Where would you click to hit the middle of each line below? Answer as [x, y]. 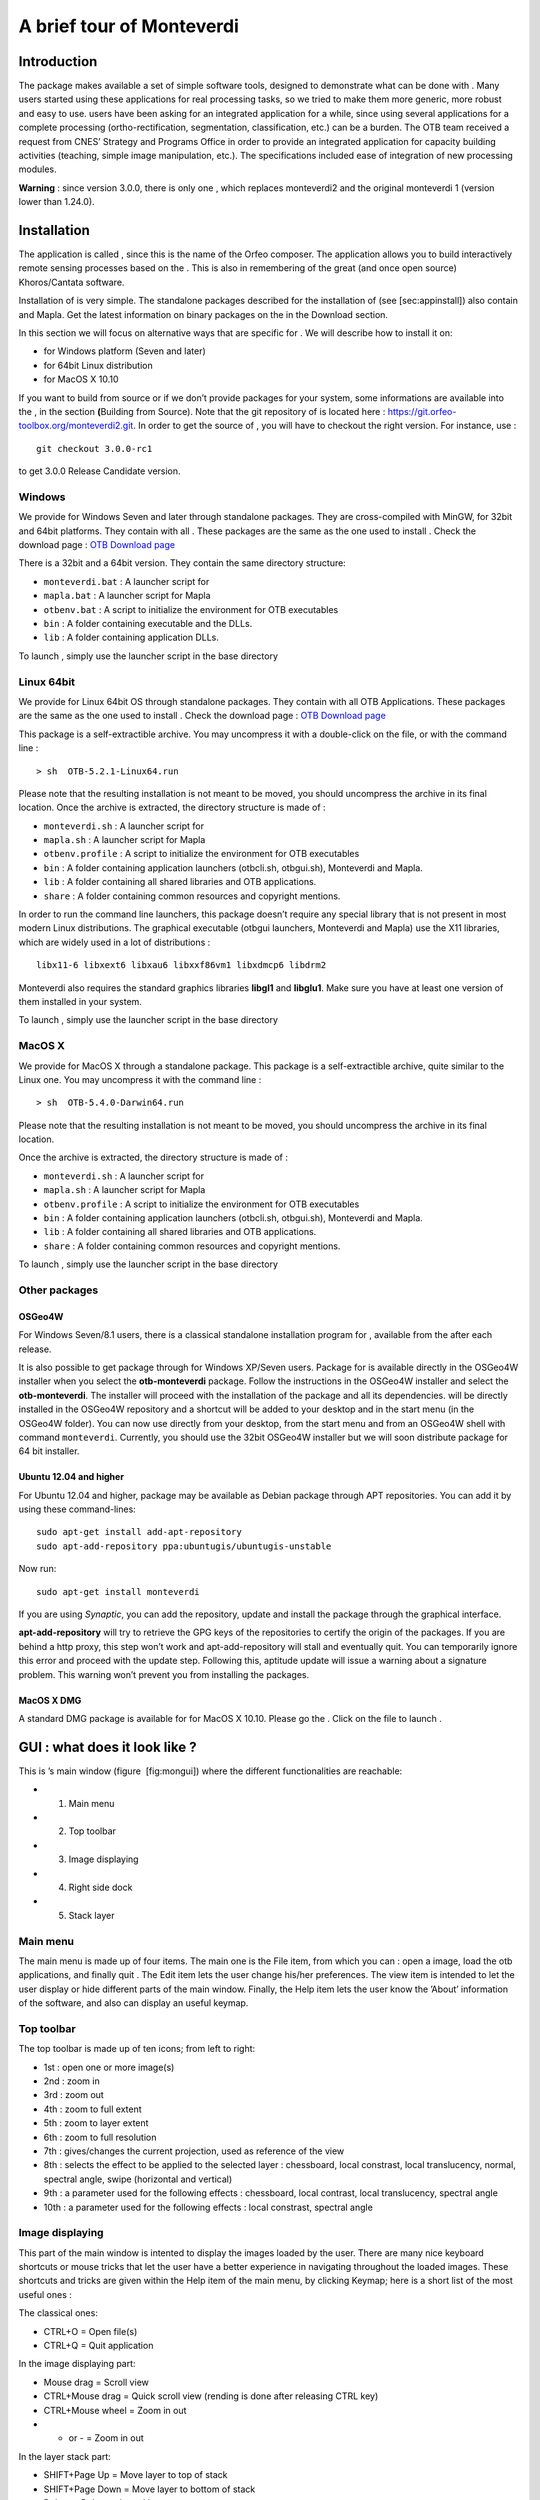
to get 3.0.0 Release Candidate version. [99, 471]
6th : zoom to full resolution [100, 2137]
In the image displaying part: [77, 2364]
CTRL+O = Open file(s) [90, 2331]
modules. [37, 169]
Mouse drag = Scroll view [96, 2382]
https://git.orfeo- [422, 411]
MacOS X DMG [50, 1700]
